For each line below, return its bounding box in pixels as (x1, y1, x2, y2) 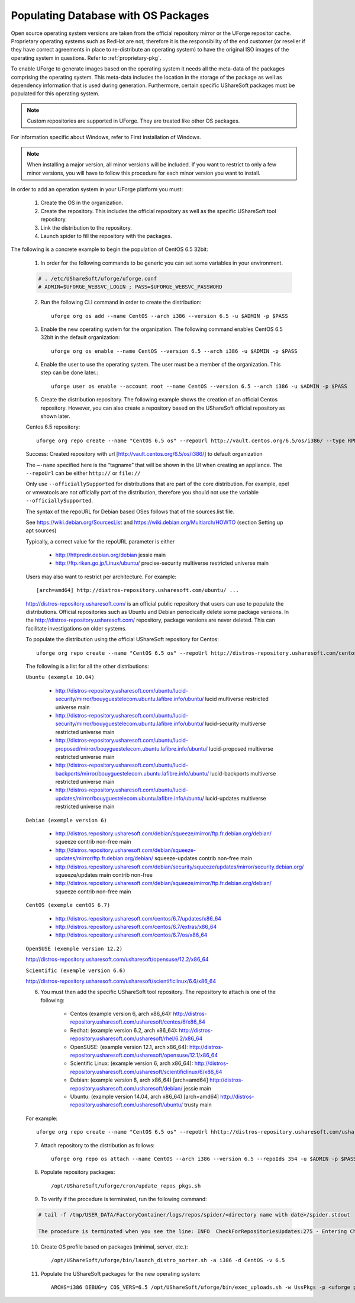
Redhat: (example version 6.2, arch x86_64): (70, 1027, 178, 1034)
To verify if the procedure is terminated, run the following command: (40, 1196, 207, 1203)
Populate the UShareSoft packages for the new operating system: (40, 1270, 201, 1277)
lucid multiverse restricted (205, 696, 269, 703)
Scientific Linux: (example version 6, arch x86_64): (70, 1060, 193, 1067)
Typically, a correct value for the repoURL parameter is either (25, 538, 175, 545)
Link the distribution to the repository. (40, 224, 133, 231)
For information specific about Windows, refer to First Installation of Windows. (11, 134, 201, 141)
